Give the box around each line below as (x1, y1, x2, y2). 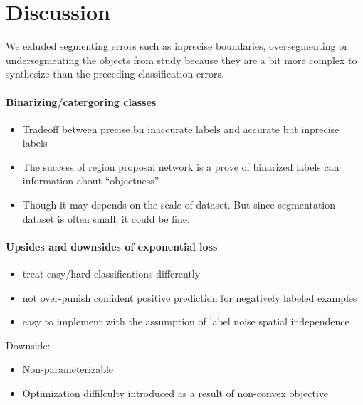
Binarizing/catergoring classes (6, 94, 157, 109)
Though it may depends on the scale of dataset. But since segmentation (22, 197, 336, 212)
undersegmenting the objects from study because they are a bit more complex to (6, 52, 357, 67)
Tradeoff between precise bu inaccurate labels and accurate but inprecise (22, 121, 340, 136)
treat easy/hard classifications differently (22, 266, 201, 281)
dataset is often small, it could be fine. (22, 211, 190, 226)
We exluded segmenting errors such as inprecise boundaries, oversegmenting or (6, 38, 348, 53)
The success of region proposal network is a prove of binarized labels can (22, 159, 340, 174)
